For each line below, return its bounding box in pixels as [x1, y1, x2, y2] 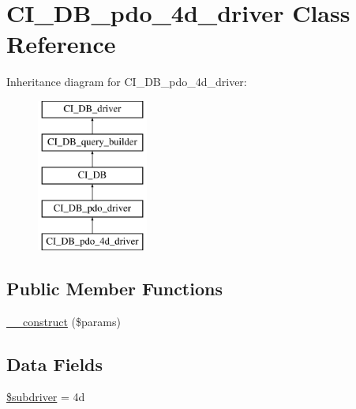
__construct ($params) [6, 313, 121, 329]
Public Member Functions [6, 276, 223, 300]
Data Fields [6, 351, 103, 376]
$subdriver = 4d [6, 388, 85, 405]
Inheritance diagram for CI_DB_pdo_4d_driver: [6, 73, 247, 90]
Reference [6, 28, 116, 60]
